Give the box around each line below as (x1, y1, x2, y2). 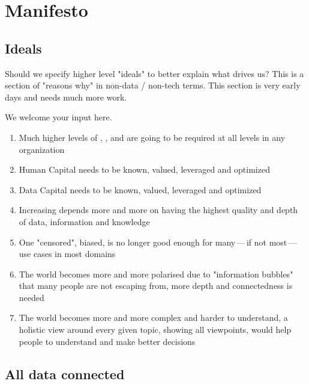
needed (19, 291, 44, 303)
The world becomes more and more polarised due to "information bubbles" (19, 267, 293, 280)
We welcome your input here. (5, 111, 112, 123)
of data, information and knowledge (19, 215, 150, 228)
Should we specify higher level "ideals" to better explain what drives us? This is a (5, 67, 304, 79)
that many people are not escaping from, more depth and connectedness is (19, 279, 293, 292)
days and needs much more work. (5, 90, 127, 103)
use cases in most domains (19, 247, 116, 260)
